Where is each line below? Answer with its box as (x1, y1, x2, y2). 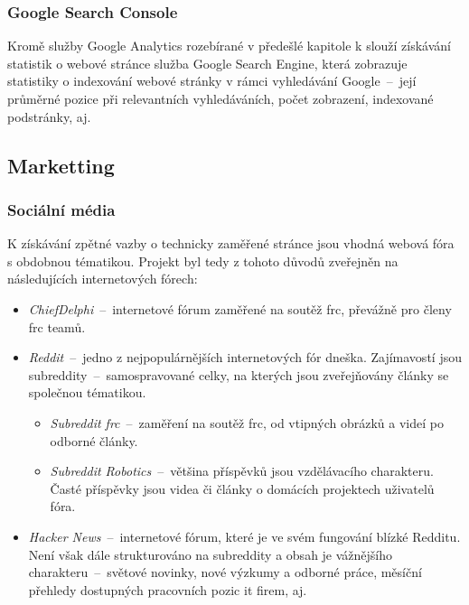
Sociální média (7, 198, 116, 220)
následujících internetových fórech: (7, 269, 198, 288)
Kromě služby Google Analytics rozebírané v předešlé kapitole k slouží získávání (7, 36, 452, 55)
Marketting (7, 151, 115, 179)
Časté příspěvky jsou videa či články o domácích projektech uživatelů (50, 479, 435, 498)
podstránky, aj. (7, 107, 91, 126)
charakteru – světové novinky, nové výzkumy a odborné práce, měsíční (28, 563, 422, 582)
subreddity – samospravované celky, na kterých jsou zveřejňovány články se (28, 365, 449, 384)
